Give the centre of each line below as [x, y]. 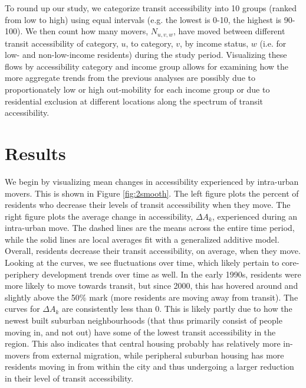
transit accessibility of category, [62, 43]
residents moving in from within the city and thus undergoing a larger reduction [149, 366]
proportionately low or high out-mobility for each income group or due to [137, 89]
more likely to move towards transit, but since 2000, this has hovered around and [152, 286]
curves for [22, 309]
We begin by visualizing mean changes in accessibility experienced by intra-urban [152, 181]
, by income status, [214, 43]
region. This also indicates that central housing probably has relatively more [143, 343]
